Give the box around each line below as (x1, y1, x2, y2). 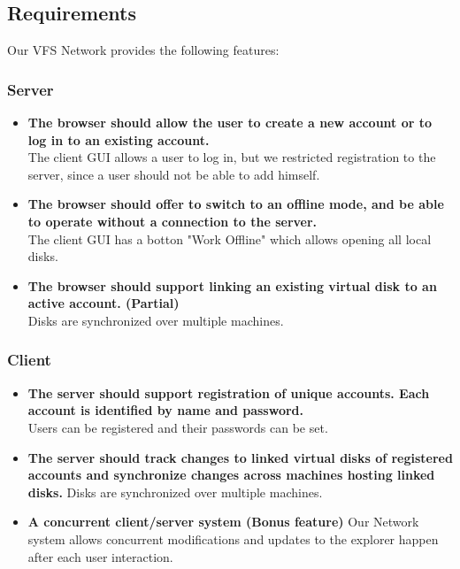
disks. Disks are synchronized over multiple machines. (27, 482, 323, 501)
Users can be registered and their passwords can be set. (27, 418, 328, 436)
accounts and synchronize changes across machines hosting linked (27, 465, 435, 484)
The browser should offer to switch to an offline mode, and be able (27, 195, 444, 213)
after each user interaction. (27, 547, 173, 565)
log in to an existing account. (27, 130, 210, 149)
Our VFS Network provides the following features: (7, 41, 280, 59)
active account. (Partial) (27, 294, 180, 312)
